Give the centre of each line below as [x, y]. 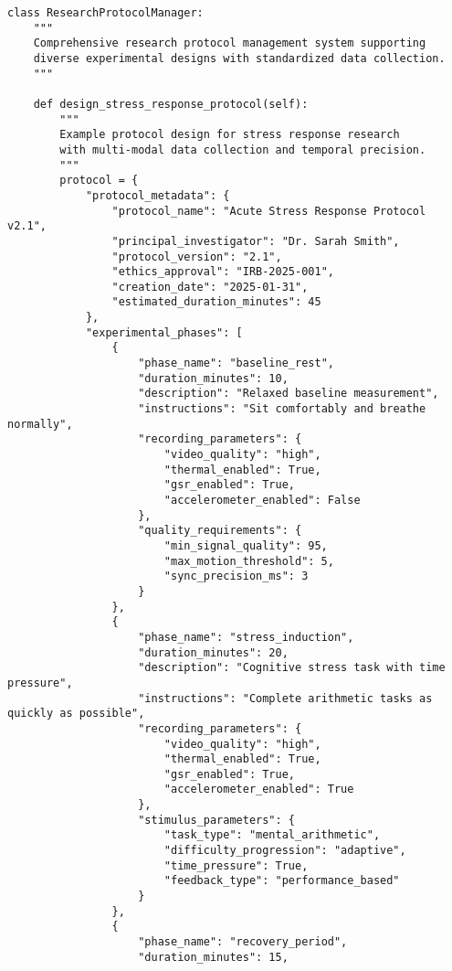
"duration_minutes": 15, [213, 957]
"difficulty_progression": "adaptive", [285, 851]
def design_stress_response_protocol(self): [171, 104]
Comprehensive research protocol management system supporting [230, 43]
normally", [40, 424]
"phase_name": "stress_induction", [246, 637]
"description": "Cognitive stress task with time [292, 668]
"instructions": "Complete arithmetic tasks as [285, 698]
